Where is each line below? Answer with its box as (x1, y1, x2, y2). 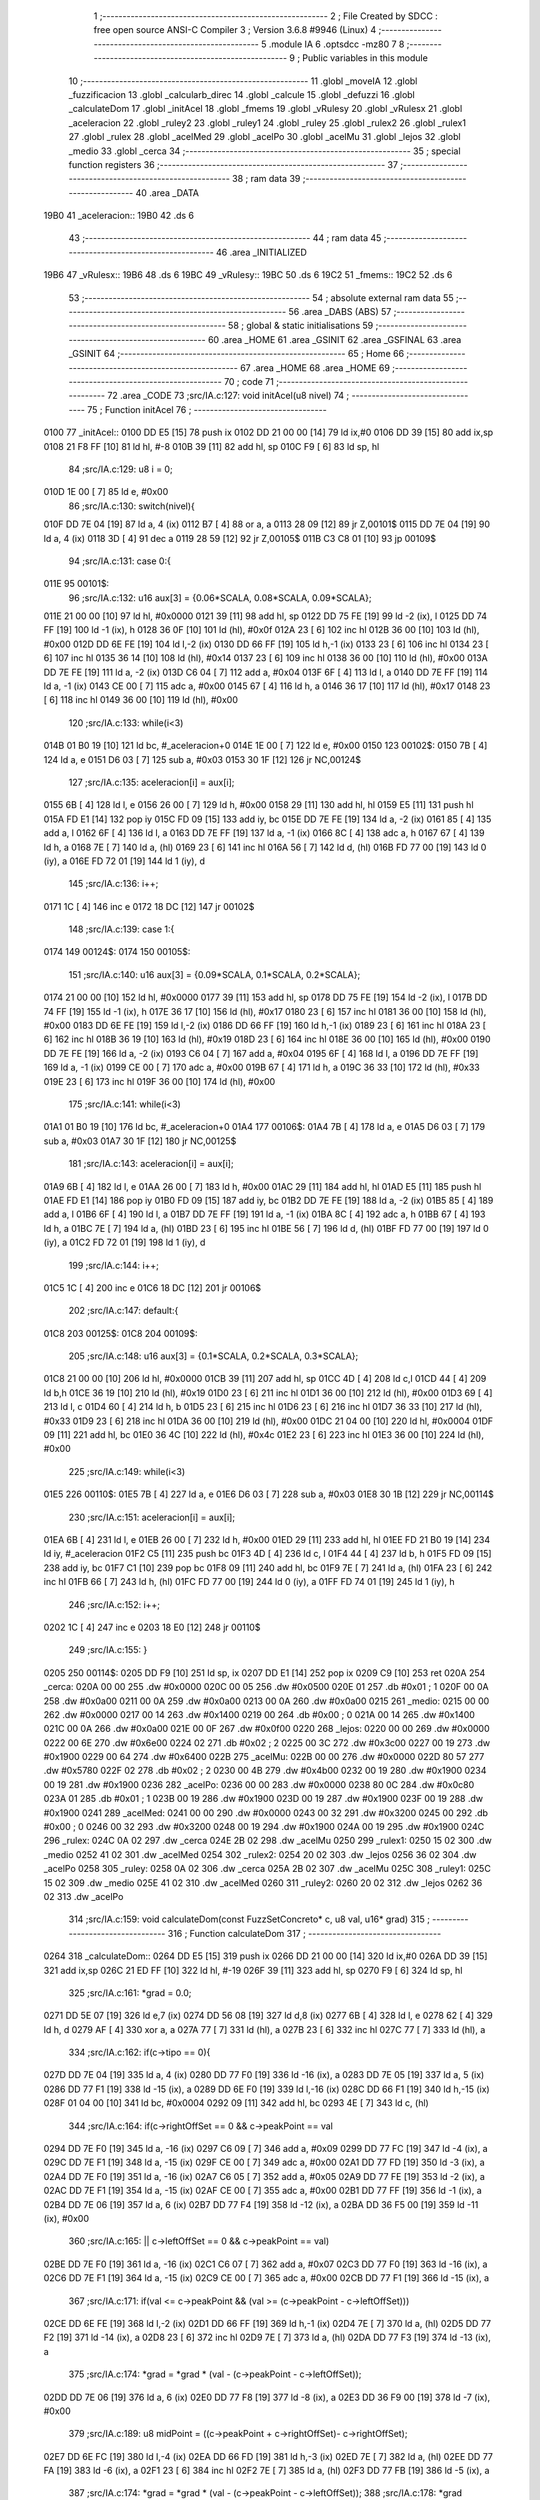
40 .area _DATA (135, 186, 200, 199)
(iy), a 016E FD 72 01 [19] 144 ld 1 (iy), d (43, 855, 205, 867)
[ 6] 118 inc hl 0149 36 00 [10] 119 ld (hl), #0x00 (43, 694, 239, 706)
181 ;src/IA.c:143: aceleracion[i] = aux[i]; (68, 1158, 234, 1170)
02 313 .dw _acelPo (43, 1890, 124, 1902)
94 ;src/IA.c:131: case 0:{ (68, 555, 172, 567)
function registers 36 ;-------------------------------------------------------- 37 (68, 158, 399, 170)
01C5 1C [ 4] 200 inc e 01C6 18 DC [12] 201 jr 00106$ (43, 1281, 262, 1294)
